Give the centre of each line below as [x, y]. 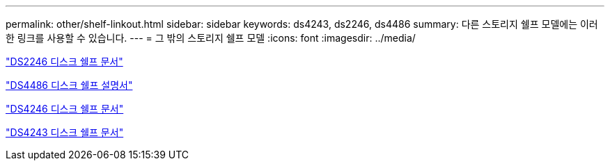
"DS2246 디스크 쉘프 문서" [64, 61]
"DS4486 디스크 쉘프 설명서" [69, 85]
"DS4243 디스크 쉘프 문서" [65, 132]
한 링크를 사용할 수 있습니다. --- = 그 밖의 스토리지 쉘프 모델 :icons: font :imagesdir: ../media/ [211, 38]
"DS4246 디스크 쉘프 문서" [65, 109]
